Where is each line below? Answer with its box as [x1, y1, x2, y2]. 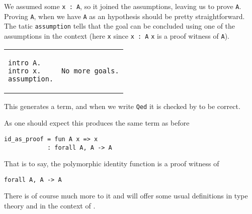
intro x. [8, 66, 41, 75]
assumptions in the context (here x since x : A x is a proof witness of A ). [4, 30, 229, 41]
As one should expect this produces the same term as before [4, 118, 190, 128]
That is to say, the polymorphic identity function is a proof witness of [4, 158, 219, 169]
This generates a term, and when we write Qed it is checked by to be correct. [4, 100, 240, 111]
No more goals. [61, 66, 119, 75]
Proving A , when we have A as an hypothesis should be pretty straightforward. [4, 11, 245, 21]
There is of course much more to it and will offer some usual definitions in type [4, 190, 248, 201]
